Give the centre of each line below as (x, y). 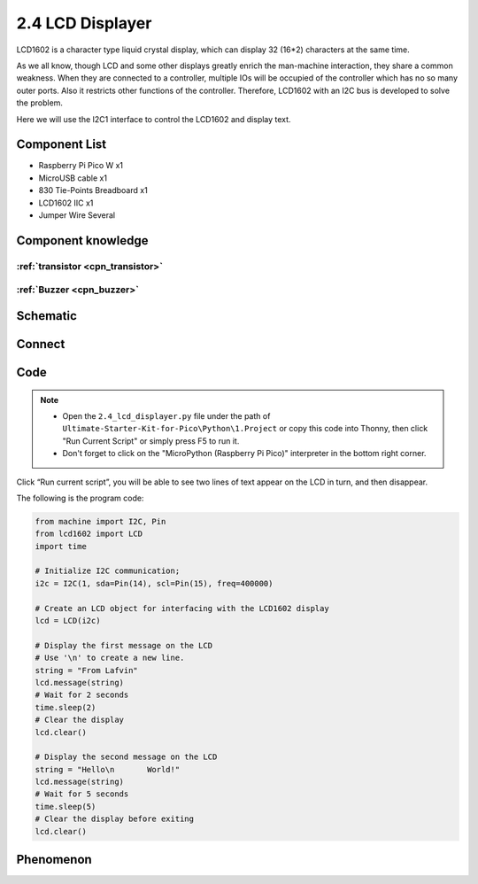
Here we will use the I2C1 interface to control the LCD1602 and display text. (154, 119)
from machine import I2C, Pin (100, 521)
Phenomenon (54, 860)
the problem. (40, 103)
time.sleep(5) (66, 806)
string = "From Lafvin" (87, 670)
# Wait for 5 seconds (82, 794)
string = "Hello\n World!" (108, 769)
